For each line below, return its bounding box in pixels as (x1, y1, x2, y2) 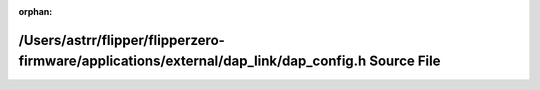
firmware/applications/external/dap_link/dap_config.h (18, 53, 367, 70)
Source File (368, 53, 441, 70)
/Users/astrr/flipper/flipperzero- (18, 31, 225, 49)
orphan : (18, 6, 53, 17)
